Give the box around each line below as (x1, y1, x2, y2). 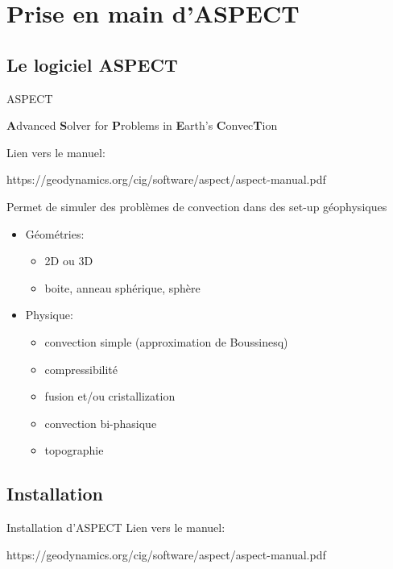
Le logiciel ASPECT (6, 52, 178, 77)
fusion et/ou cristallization (44, 388, 176, 405)
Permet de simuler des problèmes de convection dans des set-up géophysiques (6, 197, 387, 214)
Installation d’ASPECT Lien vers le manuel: (6, 519, 225, 536)
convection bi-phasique (44, 414, 157, 431)
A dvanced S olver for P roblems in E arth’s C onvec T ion (6, 117, 278, 134)
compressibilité (44, 360, 118, 377)
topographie (44, 442, 104, 459)
